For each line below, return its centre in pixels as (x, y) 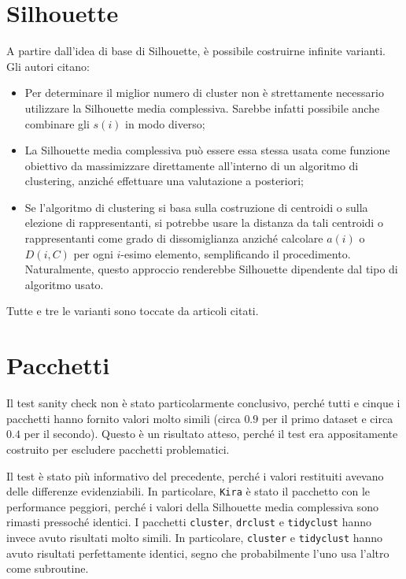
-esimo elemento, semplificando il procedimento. (236, 253)
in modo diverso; (165, 123)
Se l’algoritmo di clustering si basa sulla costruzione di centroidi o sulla (196, 207)
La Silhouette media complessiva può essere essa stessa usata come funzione (207, 150)
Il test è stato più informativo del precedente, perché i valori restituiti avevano (195, 475)
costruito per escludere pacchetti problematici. (118, 449)
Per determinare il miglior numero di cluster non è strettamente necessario (204, 93)
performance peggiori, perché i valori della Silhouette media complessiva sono (192, 506)
